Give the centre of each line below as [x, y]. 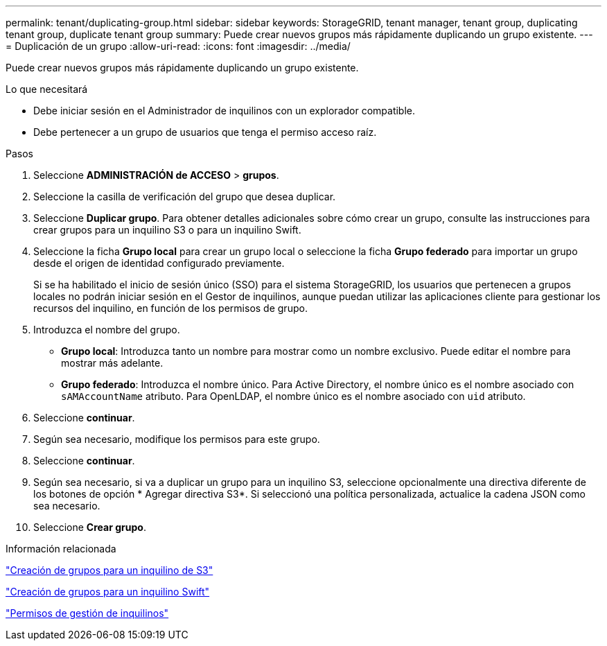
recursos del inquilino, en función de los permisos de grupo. [170, 308]
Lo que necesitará [47, 89]
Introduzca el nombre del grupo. [107, 330]
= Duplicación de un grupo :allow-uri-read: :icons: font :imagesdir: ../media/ [178, 46]
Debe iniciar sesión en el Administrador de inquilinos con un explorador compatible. [225, 111]
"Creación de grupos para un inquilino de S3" [109, 570]
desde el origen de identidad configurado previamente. [159, 263]
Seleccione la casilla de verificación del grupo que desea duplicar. [185, 197]
